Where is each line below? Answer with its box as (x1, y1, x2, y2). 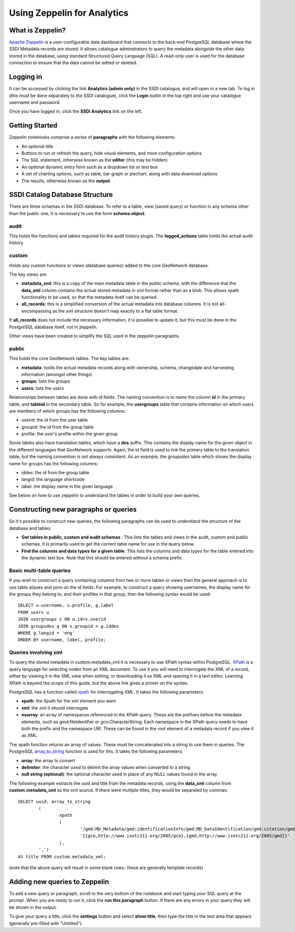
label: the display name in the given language (21, 483, 113, 489)
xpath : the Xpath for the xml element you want (21, 698, 116, 704)
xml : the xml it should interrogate (21, 705, 88, 711)
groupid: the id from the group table (21, 424, 94, 430)
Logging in (9, 73, 43, 81)
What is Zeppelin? (9, 26, 66, 34)
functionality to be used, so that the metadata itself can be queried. (21, 294, 158, 300)
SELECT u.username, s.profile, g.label (18, 603, 114, 608)
